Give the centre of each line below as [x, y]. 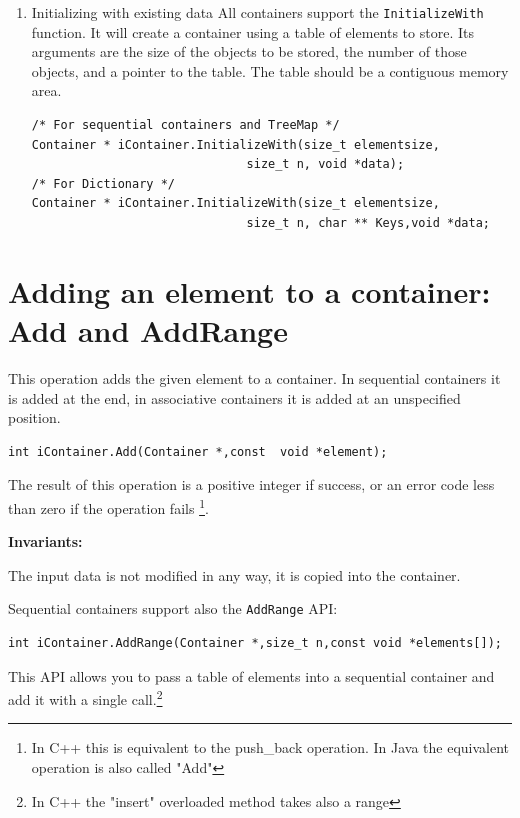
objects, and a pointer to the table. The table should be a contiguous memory [270, 70]
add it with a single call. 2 [85, 697]
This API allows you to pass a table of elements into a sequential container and [251, 675]
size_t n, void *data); [325, 164]
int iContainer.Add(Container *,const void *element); [198, 451]
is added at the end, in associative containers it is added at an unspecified [234, 397]
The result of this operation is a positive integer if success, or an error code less [251, 484]
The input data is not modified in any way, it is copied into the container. [234, 574]
